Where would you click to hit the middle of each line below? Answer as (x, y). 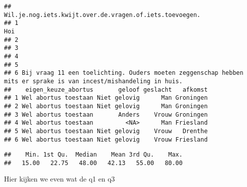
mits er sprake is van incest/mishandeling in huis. (93, 81)
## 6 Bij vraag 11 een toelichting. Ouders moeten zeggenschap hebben (124, 73)
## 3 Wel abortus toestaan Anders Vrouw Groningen (106, 114)
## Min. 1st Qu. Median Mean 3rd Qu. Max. (93, 155)
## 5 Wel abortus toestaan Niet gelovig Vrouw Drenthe (106, 131)
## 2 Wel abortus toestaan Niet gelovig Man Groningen (106, 106)
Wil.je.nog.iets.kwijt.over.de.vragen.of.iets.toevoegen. (102, 15)
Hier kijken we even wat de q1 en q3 (60, 179)
